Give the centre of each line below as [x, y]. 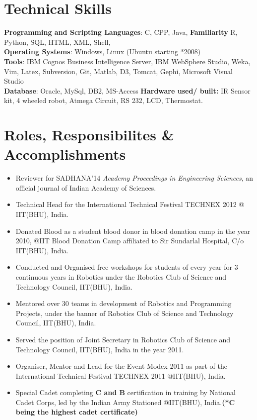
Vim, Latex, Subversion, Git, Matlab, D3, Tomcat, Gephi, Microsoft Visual [118, 71]
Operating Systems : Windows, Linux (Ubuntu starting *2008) [102, 52]
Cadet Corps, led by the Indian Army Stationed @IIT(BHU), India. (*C [125, 402]
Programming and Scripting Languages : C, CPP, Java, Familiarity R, [121, 32]
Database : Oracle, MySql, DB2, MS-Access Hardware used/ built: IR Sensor [127, 90]
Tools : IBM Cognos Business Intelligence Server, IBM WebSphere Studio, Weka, [127, 61]
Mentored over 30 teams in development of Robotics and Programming [124, 303]
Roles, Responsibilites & [89, 135]
